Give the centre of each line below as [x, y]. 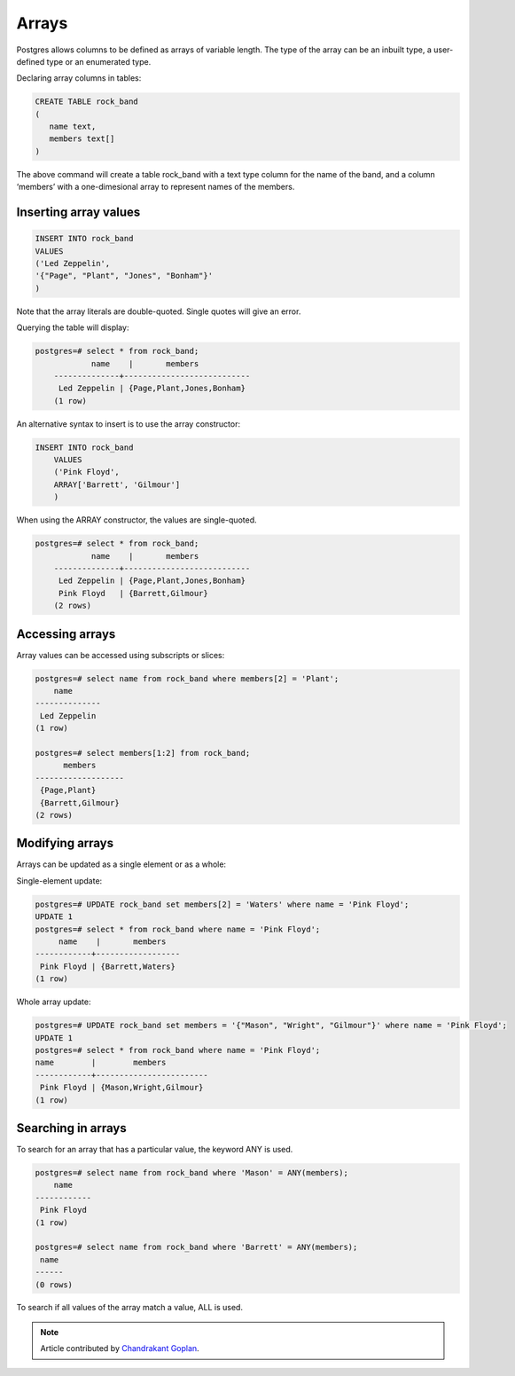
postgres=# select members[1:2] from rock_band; [143, 753]
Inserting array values [78, 212]
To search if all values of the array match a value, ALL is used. [130, 1308]
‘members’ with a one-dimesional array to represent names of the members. [156, 187]
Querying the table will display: [73, 327]
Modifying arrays [65, 843]
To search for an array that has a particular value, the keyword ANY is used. [155, 1149]
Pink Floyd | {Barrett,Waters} [108, 966]
